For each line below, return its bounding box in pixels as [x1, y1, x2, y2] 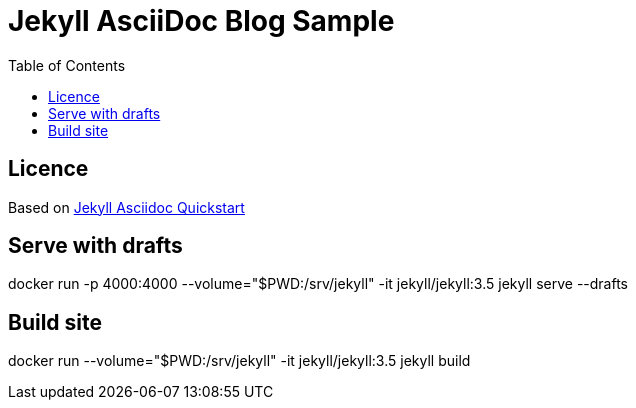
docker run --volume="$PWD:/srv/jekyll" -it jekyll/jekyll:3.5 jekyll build [8, 352, 471, 370]
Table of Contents [8, 56, 126, 74]
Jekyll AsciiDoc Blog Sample [8, 4, 395, 38]
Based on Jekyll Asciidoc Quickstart [8, 198, 245, 216]
